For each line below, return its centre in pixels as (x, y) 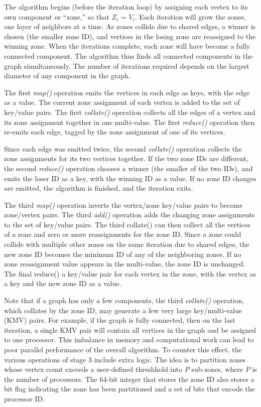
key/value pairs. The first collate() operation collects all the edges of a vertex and (130, 112)
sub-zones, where (217, 369)
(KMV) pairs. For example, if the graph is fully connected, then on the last (120, 320)
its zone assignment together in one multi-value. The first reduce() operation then (129, 122)
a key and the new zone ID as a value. (63, 283)
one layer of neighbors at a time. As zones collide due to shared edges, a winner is (130, 26)
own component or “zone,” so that (57, 16)
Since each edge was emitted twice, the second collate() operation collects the (123, 148)
